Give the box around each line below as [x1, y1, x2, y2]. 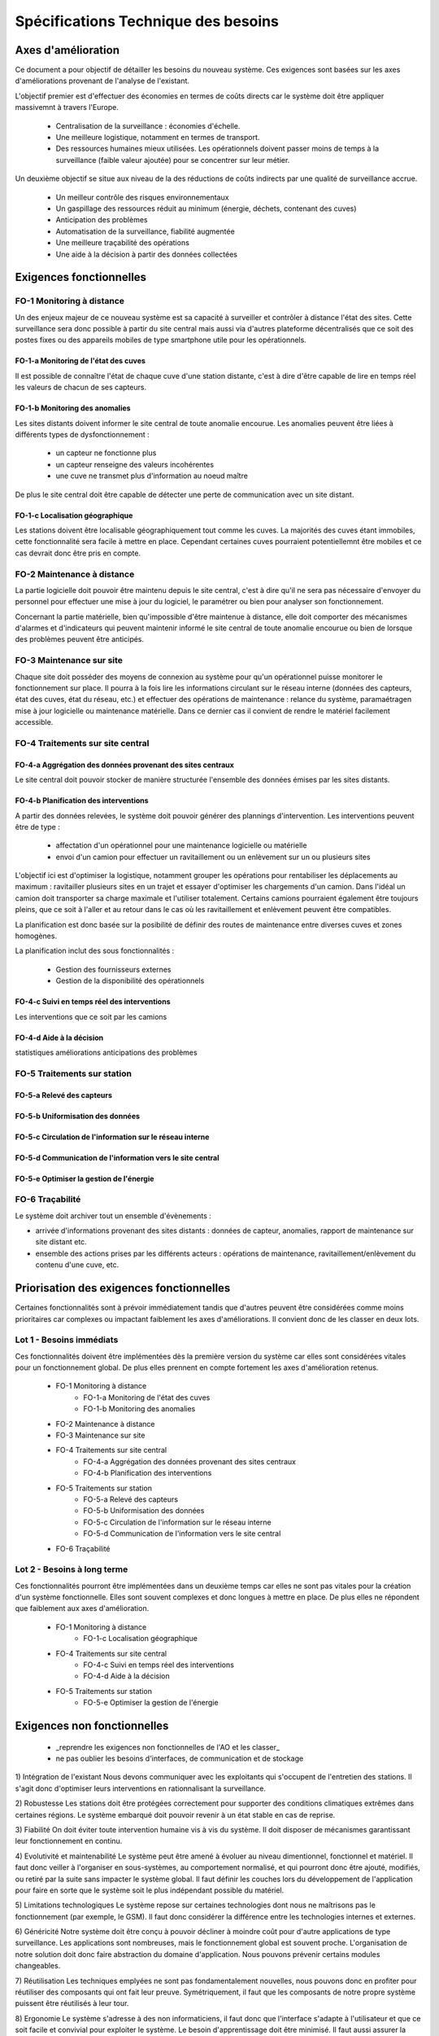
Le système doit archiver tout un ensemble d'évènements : [15, 1210, 211, 1221]
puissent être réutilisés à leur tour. [15, 1999, 129, 2008]
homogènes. [15, 931, 57, 941]
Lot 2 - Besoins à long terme [15, 1564, 128, 1575]
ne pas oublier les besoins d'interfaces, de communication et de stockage [55, 1753, 304, 1763]
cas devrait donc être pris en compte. [15, 548, 141, 558]
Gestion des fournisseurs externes [55, 964, 172, 974]
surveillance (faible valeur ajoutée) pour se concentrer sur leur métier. [55, 155, 290, 165]
